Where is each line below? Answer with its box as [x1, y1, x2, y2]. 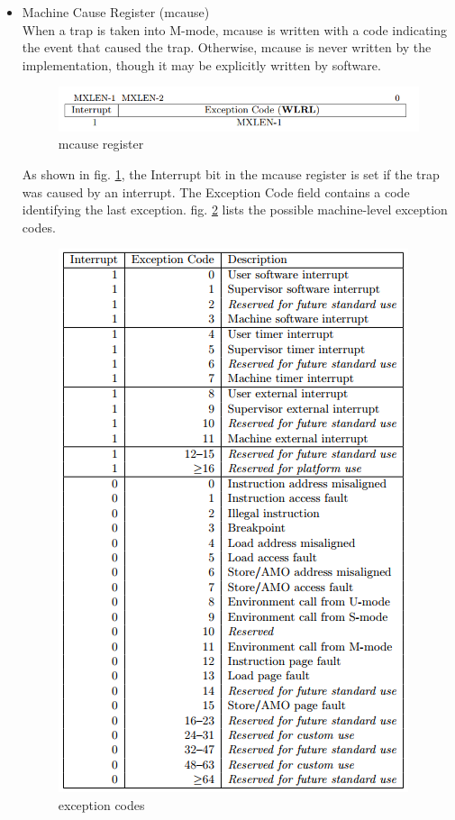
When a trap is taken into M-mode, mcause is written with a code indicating [22, 20, 448, 39]
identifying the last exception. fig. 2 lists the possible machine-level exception [22, 200, 448, 219]
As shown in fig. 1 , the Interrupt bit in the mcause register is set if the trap [22, 164, 440, 183]
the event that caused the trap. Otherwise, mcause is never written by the [22, 38, 432, 57]
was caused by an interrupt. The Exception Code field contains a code [22, 182, 410, 201]
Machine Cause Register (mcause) [22, 3, 210, 21]
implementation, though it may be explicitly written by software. [22, 55, 381, 74]
